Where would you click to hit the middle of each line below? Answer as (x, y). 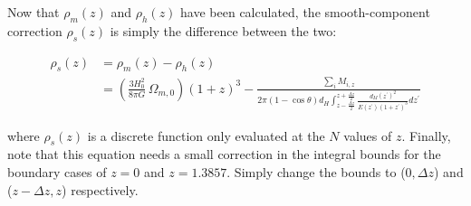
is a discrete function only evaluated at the (206, 135)
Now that (34, 12)
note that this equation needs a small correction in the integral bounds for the (224, 154)
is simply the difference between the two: (223, 30)
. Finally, (426, 135)
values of (368, 135)
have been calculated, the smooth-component (305, 12)
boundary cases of (57, 172)
